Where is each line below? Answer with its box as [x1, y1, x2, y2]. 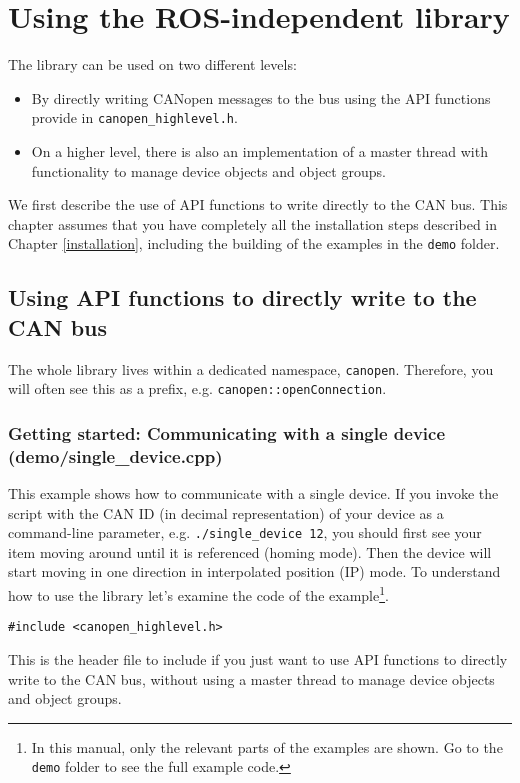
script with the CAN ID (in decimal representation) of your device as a [8, 502, 444, 523]
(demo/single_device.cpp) [8, 443, 223, 468]
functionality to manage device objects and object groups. [31, 160, 386, 181]
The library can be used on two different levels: [8, 54, 297, 75]
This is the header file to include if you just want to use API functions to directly [8, 648, 508, 669]
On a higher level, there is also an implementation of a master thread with [31, 140, 488, 161]
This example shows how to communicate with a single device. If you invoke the [8, 483, 499, 504]
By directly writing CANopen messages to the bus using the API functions [31, 87, 491, 108]
